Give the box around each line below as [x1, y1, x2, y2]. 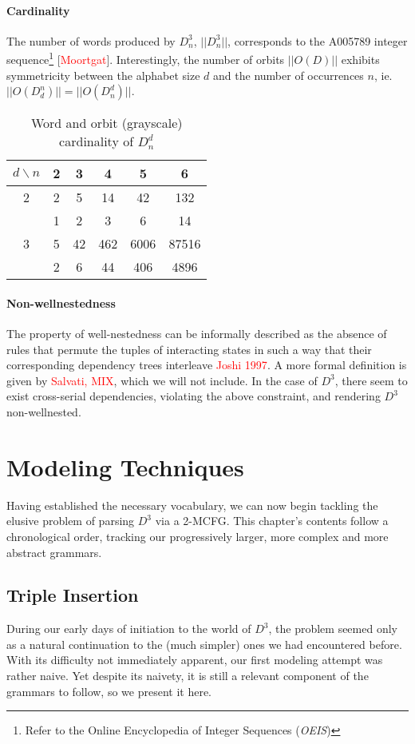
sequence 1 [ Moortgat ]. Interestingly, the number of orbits [6, 49, 285, 68]
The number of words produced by [6, 32, 176, 49]
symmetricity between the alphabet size [6, 66, 200, 83]
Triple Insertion [6, 583, 139, 607]
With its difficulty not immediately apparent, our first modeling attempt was [6, 651, 383, 668]
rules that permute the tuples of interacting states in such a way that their [6, 340, 372, 357]
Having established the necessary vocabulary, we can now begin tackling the [6, 496, 378, 513]
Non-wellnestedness [6, 294, 116, 311]
